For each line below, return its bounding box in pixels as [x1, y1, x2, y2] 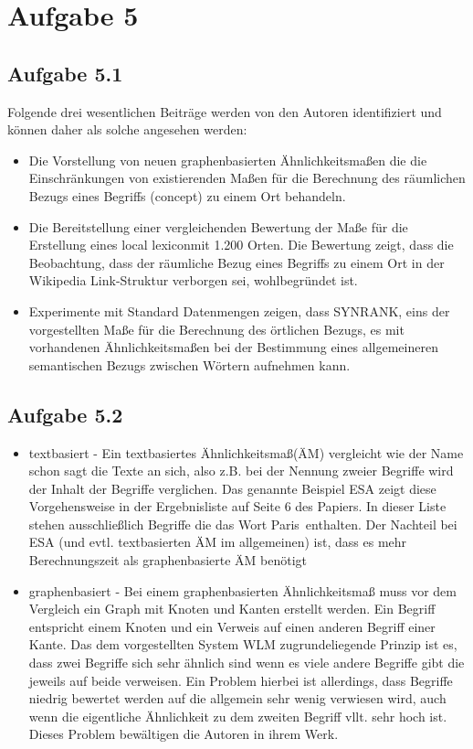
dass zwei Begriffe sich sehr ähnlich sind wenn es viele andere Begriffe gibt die [28, 653, 465, 672]
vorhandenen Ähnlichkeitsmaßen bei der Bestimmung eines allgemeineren [28, 337, 438, 357]
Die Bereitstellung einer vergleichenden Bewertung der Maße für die [28, 217, 408, 236]
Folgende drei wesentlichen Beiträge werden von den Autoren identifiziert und [7, 102, 442, 121]
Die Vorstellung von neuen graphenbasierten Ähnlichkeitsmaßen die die [28, 150, 427, 169]
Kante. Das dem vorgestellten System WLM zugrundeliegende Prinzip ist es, [28, 635, 457, 654]
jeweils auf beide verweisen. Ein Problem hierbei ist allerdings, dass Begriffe [28, 670, 453, 690]
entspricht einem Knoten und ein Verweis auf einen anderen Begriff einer [28, 616, 436, 636]
